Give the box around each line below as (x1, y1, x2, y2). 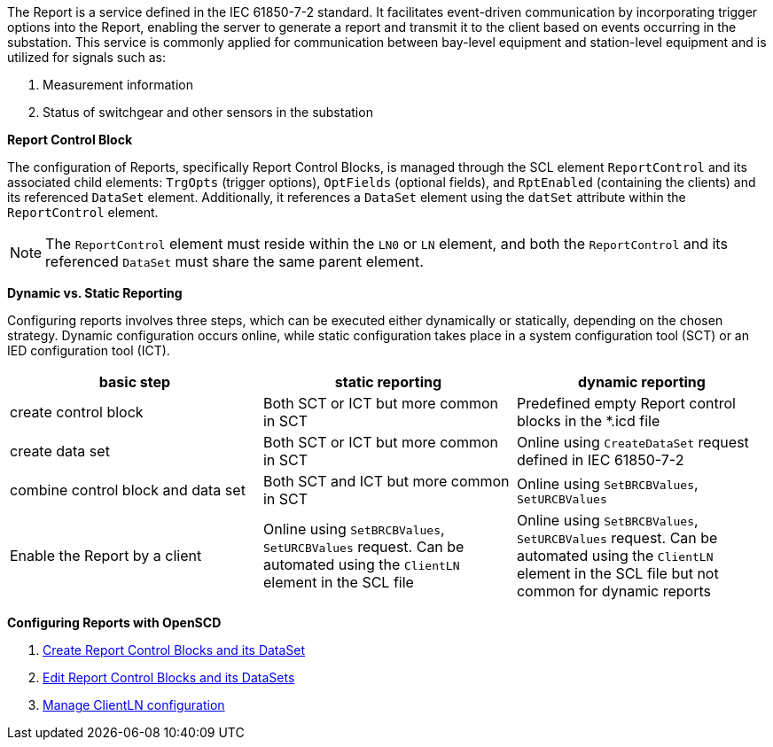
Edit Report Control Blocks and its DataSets (43, 670, 295, 685)
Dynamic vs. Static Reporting (7, 285, 183, 300)
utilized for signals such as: (7, 50, 166, 65)
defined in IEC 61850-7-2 (516, 451, 684, 469)
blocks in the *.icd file (516, 412, 660, 430)
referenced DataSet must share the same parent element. (45, 253, 424, 270)
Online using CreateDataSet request (516, 433, 749, 451)
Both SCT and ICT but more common (262, 472, 510, 490)
